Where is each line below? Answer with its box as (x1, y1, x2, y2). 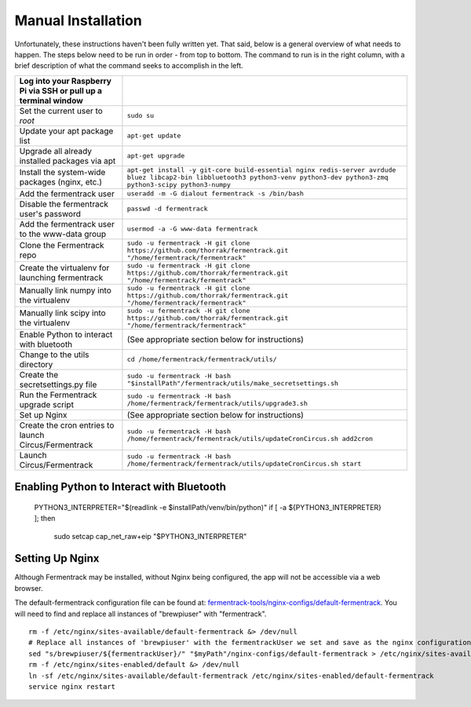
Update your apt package (19, 126, 114, 137)
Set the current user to (19, 105, 104, 116)
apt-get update (126, 132, 181, 140)
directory (19, 359, 53, 370)
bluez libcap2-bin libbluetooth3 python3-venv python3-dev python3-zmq (126, 173, 389, 181)
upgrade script (19, 399, 75, 410)
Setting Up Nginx (14, 552, 100, 565)
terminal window (19, 95, 84, 106)
